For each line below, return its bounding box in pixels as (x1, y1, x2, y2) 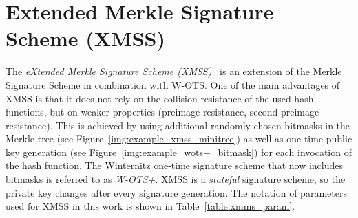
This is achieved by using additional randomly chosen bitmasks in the (56, 118, 350, 132)
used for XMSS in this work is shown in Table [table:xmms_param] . (6, 199, 295, 213)
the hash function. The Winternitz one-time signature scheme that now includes (6, 158, 343, 173)
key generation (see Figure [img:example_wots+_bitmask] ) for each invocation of (6, 144, 352, 159)
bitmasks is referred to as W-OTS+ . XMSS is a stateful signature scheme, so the (6, 172, 346, 186)
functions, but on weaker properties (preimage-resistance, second (6, 105, 278, 119)
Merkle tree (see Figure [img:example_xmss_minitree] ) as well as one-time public (6, 131, 352, 146)
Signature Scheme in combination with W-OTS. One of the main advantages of (6, 77, 340, 91)
